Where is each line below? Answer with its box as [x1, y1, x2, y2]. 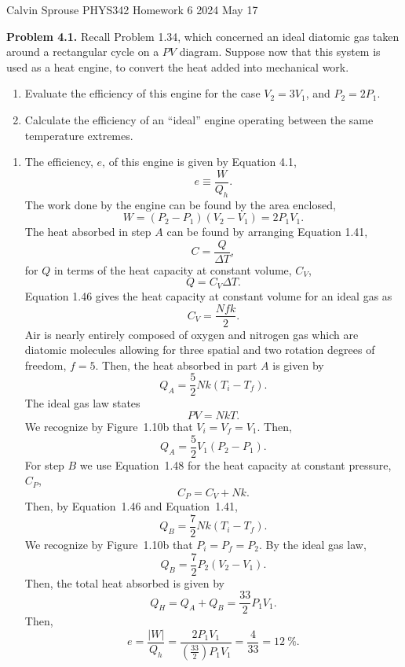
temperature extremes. [24, 127, 133, 143]
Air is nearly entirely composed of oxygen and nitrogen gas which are [24, 326, 359, 342]
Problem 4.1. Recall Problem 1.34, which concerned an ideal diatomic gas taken [6, 28, 400, 44]
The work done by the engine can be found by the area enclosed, [24, 196, 336, 212]
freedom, [24, 356, 67, 373]
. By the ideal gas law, [259, 536, 367, 552]
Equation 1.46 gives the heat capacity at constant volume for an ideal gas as [24, 287, 392, 304]
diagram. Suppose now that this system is [179, 43, 381, 60]
